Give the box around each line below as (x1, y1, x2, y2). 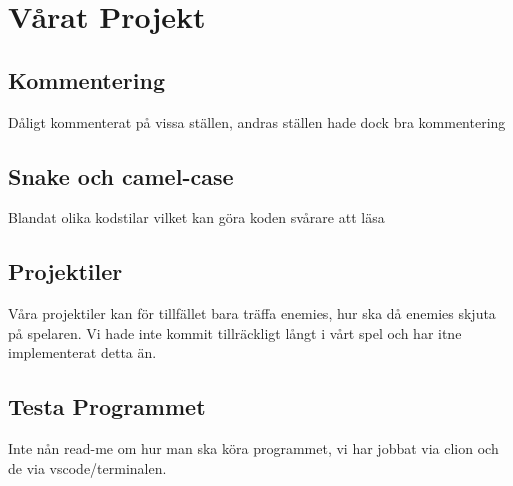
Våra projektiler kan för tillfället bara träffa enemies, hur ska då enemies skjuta (8, 303, 496, 324)
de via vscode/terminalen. (8, 457, 167, 478)
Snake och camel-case (8, 160, 234, 191)
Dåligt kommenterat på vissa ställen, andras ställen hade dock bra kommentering (8, 111, 506, 132)
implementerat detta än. (8, 342, 157, 363)
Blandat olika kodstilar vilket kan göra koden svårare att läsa (8, 207, 385, 228)
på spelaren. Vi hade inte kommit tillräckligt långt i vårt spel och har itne (8, 322, 462, 343)
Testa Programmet (8, 391, 206, 422)
